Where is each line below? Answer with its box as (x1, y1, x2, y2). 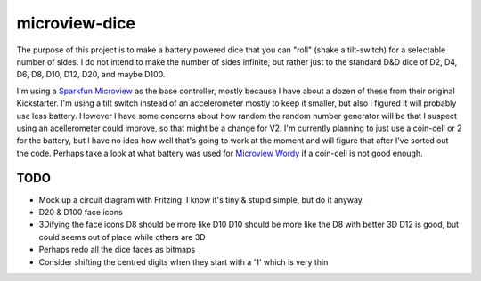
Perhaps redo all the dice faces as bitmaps (38, 245, 196, 255)
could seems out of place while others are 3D (38, 231, 206, 242)
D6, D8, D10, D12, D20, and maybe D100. (16, 69, 166, 80)
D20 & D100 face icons (38, 206, 124, 217)
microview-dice (16, 13, 135, 33)
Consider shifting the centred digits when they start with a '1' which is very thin (38, 256, 329, 267)
